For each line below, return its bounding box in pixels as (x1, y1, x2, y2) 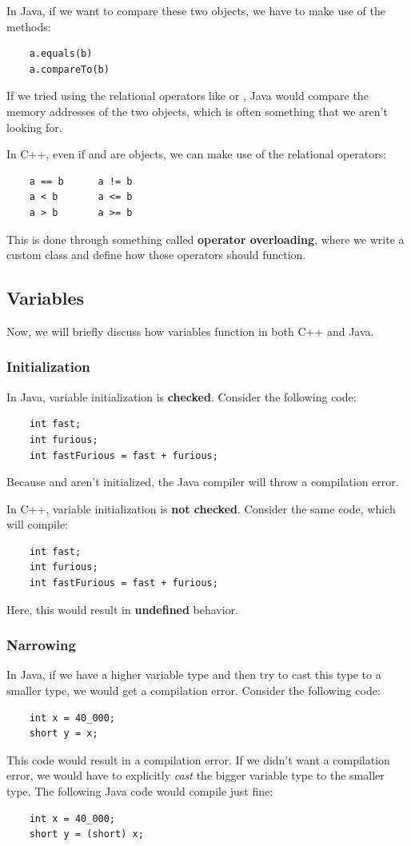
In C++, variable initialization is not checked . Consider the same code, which (6, 500, 396, 517)
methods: (6, 18, 51, 34)
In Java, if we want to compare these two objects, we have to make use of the (6, 2, 386, 18)
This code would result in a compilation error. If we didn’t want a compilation (6, 751, 390, 768)
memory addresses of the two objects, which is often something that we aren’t (6, 102, 388, 119)
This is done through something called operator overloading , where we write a (6, 230, 405, 247)
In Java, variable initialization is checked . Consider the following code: (6, 388, 357, 405)
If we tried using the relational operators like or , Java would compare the (6, 87, 369, 104)
